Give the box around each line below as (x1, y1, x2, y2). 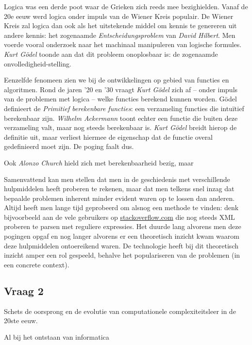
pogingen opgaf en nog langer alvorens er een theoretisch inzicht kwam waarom (4, 231, 239, 241)
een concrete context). (4, 259, 69, 269)
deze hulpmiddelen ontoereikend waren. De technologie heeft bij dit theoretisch (4, 240, 238, 250)
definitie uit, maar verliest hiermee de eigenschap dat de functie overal (4, 131, 213, 142)
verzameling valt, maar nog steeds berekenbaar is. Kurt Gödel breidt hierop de (4, 122, 237, 132)
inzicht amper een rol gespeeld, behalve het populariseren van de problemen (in (4, 250, 240, 260)
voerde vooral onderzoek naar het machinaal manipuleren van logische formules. (4, 39, 242, 49)
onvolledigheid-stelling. (4, 58, 71, 68)
